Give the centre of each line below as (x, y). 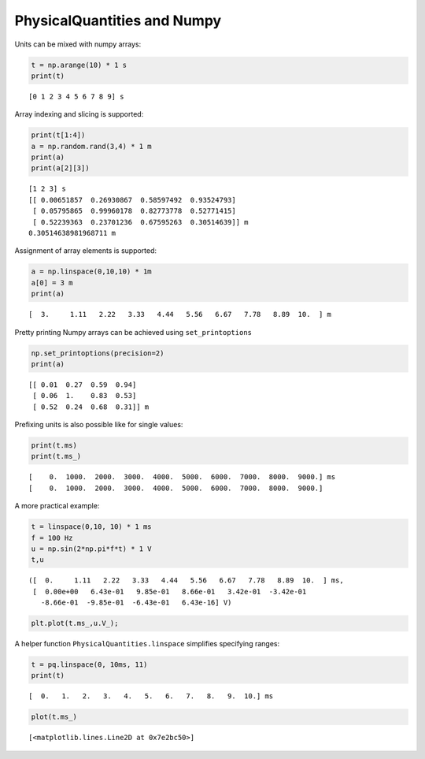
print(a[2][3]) (60, 168)
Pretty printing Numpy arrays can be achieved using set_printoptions (133, 332)
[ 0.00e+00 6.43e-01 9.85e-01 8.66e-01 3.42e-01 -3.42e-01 (170, 592)
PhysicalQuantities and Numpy (118, 20)
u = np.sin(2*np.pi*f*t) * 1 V (92, 549)
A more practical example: (57, 506)
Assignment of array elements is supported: (86, 251)
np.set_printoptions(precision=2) (98, 353)
